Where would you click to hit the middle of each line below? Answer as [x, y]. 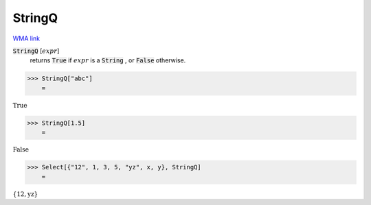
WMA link [26, 38]
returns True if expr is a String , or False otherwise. [108, 60]
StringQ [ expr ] [36, 51]
